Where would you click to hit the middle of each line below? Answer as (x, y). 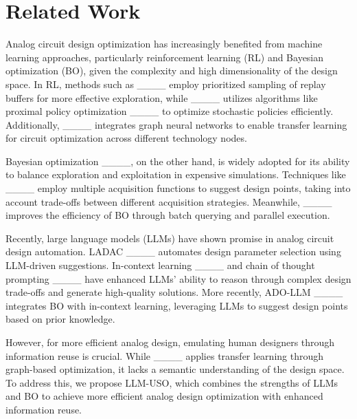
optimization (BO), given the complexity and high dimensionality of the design (172, 71)
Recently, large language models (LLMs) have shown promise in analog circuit (170, 238)
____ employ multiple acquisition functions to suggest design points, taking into (178, 188)
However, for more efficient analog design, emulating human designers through (170, 342)
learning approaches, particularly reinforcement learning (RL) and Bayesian (165, 57)
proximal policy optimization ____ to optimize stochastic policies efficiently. (170, 111)
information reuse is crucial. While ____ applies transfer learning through (165, 355)
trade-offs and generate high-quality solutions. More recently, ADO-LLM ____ (174, 292)
